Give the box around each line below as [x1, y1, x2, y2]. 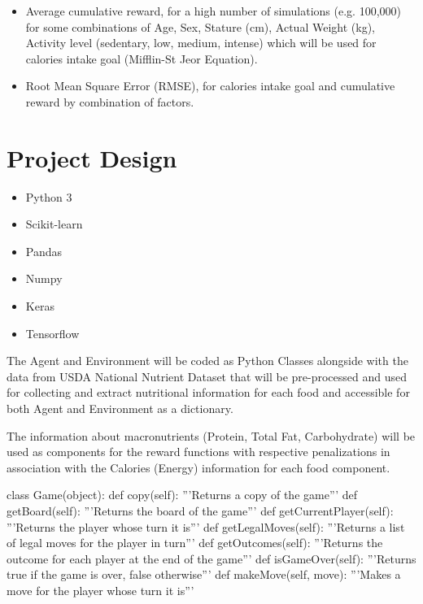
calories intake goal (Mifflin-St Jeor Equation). [25, 50, 258, 67]
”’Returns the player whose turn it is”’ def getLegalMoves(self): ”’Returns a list [7, 518, 405, 535]
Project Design [7, 141, 177, 174]
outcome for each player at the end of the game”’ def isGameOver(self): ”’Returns [7, 550, 416, 567]
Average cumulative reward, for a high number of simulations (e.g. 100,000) [25, 2, 401, 19]
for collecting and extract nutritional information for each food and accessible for [7, 384, 410, 401]
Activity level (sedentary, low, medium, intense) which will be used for [25, 34, 377, 51]
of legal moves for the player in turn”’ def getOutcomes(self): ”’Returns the [7, 534, 383, 551]
